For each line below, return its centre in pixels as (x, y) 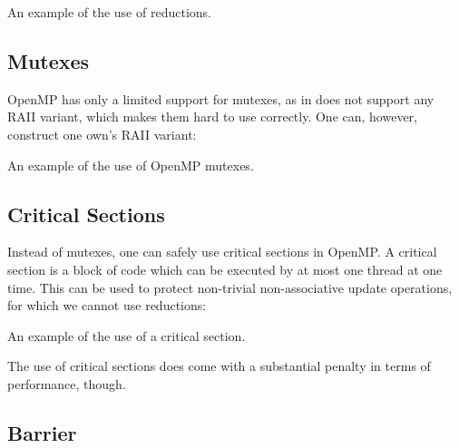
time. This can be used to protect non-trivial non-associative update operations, (230, 287)
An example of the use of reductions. (109, 12)
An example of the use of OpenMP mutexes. (131, 165)
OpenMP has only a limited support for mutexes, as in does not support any (221, 98)
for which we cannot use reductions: (107, 305)
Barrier (42, 432)
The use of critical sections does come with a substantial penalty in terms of (219, 366)
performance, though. (67, 383)
